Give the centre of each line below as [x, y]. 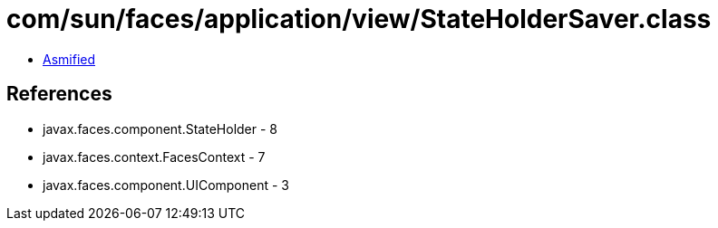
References [59, 94]
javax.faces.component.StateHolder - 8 [160, 128]
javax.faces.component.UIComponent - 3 [166, 185]
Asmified [69, 59]
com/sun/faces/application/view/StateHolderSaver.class [359, 19]
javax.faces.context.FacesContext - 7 [154, 157]
